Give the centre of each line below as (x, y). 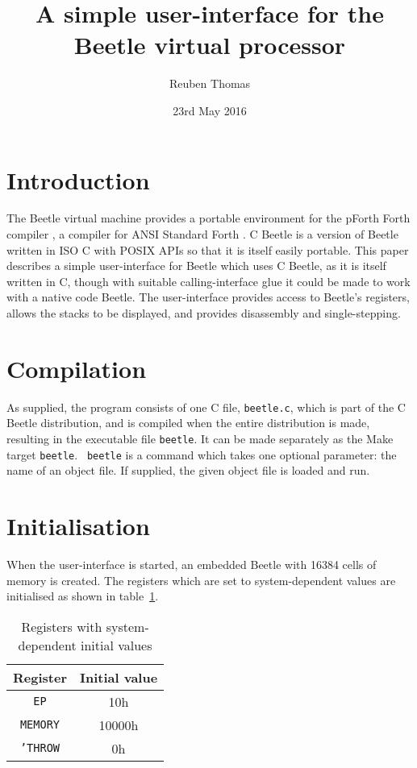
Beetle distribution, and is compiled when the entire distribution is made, (188, 423)
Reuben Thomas (210, 83)
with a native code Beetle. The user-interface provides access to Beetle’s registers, (208, 297)
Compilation (77, 368)
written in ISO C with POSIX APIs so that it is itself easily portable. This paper (208, 249)
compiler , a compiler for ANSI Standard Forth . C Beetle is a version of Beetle (202, 234)
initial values (116, 645)
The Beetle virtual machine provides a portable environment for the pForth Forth (208, 218)
